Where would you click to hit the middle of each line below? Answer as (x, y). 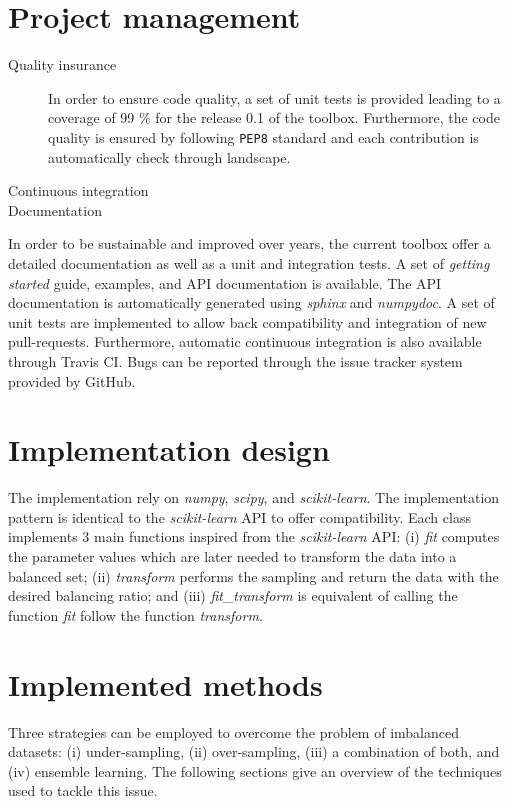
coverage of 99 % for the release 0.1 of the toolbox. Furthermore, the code (274, 117)
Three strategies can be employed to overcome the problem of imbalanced (233, 731)
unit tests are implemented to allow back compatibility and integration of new (247, 321)
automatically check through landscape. (169, 156)
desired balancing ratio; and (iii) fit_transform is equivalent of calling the (233, 595)
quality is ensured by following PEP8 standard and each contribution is (263, 136)
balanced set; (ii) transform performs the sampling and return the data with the (253, 575)
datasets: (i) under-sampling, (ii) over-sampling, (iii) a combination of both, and (254, 751)
